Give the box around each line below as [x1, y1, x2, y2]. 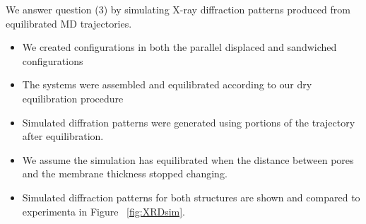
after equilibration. [22, 129, 104, 143]
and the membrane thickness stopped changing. [22, 166, 228, 181]
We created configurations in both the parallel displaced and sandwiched [22, 40, 337, 54]
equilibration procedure [22, 90, 124, 105]
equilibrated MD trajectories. [6, 16, 132, 30]
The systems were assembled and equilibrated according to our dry [22, 77, 312, 92]
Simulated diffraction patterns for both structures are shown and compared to [22, 189, 360, 204]
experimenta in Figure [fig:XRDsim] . [22, 204, 186, 218]
